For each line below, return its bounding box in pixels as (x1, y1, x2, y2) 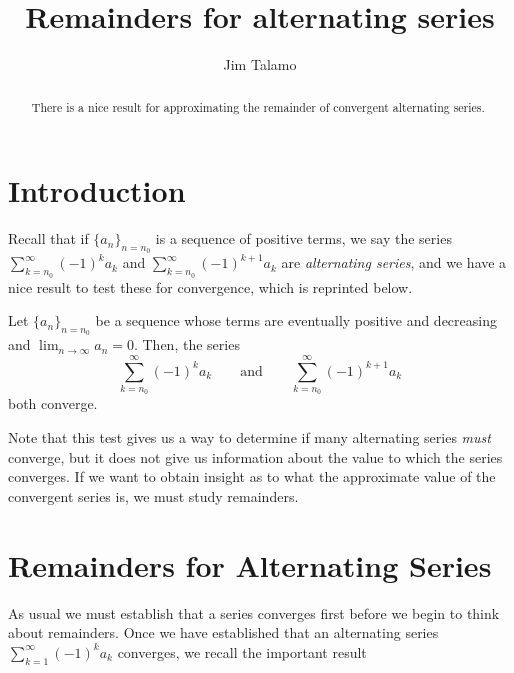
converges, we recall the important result (117, 641, 367, 662)
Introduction (8, 170, 186, 211)
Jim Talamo (223, 54, 297, 75)
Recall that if (8, 228, 89, 249)
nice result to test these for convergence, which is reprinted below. (8, 276, 413, 297)
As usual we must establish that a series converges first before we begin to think (8, 602, 500, 623)
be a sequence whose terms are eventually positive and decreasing (95, 310, 497, 331)
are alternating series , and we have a (281, 252, 507, 273)
